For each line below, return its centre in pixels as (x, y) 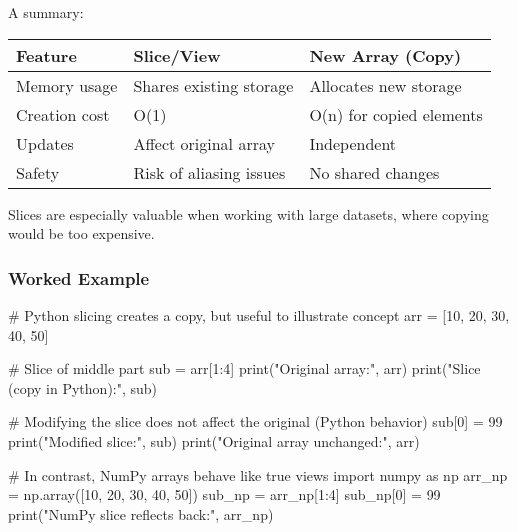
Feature (46, 55)
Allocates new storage (385, 85)
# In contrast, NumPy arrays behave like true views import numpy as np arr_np (258, 474)
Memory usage (67, 85)
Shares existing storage (213, 85)
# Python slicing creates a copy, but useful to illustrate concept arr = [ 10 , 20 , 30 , (259, 315)
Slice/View (177, 55)
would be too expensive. (81, 233)
